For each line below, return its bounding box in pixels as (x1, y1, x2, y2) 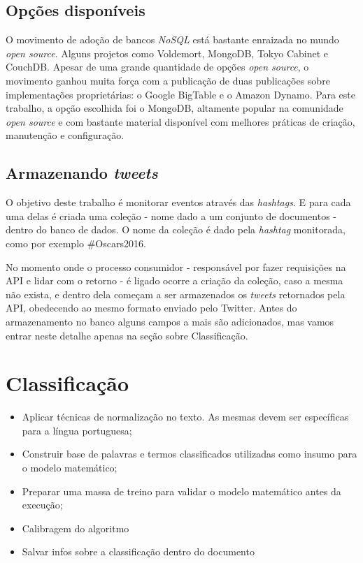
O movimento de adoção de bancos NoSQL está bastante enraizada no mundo (6, 32, 339, 47)
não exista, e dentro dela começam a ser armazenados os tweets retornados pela (6, 286, 346, 301)
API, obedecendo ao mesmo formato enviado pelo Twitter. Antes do (6, 300, 297, 315)
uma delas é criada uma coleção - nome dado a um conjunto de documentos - (6, 208, 337, 223)
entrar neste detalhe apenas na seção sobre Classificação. (6, 328, 248, 342)
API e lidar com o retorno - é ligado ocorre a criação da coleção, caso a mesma (6, 273, 343, 288)
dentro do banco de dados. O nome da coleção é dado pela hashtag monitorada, (6, 222, 346, 237)
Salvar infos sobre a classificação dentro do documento (22, 544, 255, 559)
